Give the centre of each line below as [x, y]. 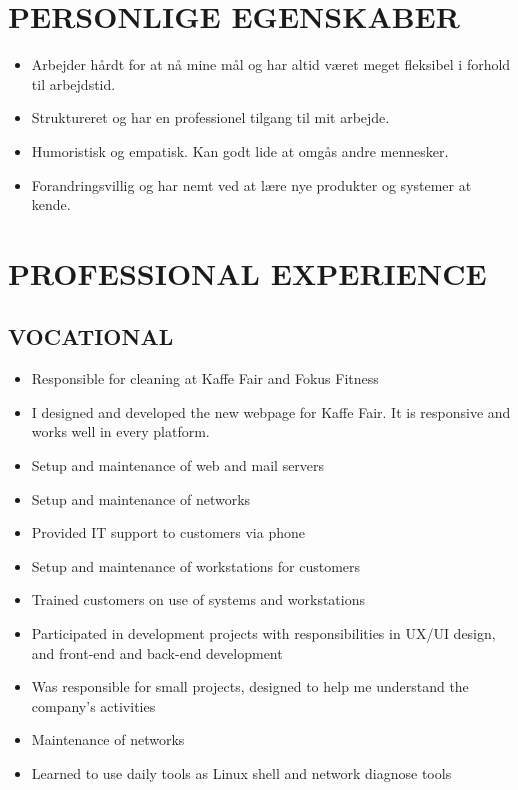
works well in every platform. [120, 431]
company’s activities [93, 705]
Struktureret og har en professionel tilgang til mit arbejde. [210, 117]
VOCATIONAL [91, 336]
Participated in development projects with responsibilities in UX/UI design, [263, 633]
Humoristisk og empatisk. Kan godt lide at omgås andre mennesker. [240, 150]
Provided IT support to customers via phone [168, 532]
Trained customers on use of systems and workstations [198, 599]
